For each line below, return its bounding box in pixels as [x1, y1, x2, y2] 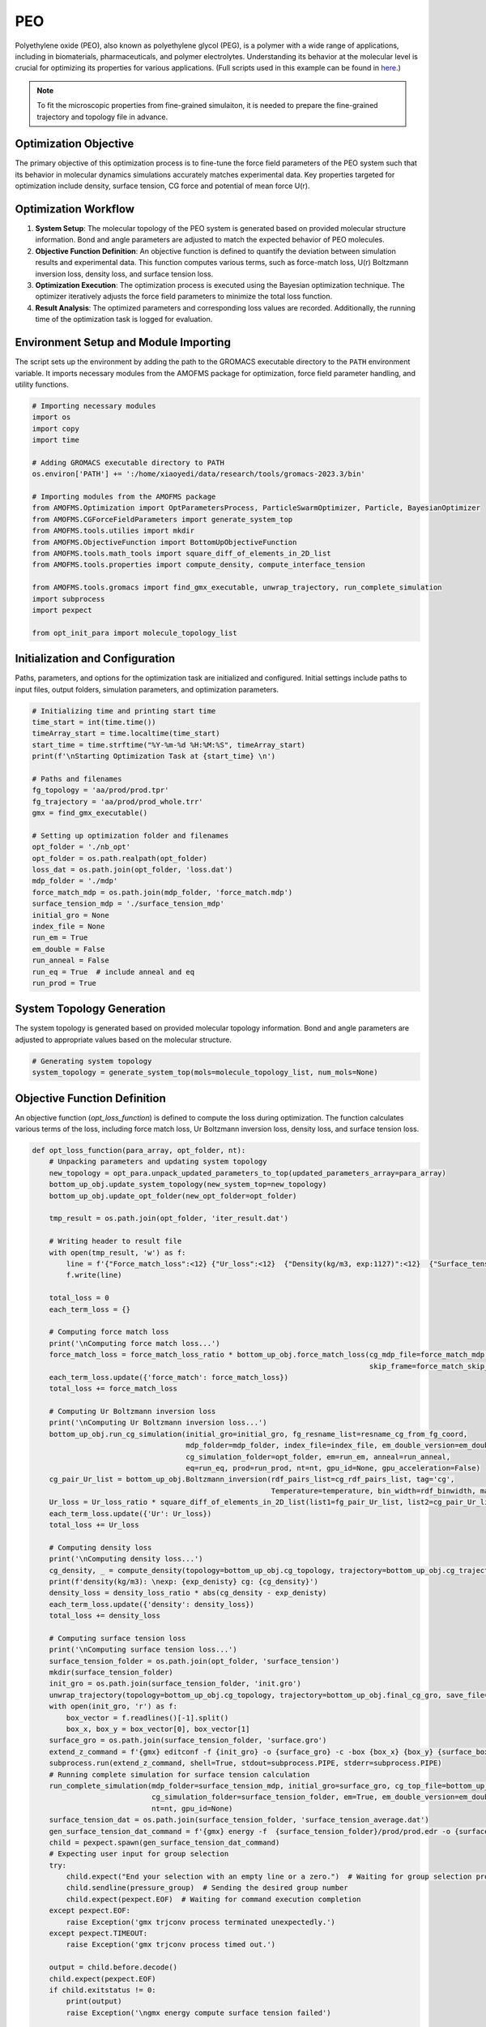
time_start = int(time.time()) [32, 718, 157, 726]
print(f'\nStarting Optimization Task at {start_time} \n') [32, 752, 276, 761]
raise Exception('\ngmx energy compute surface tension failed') [66, 2008, 331, 2017]
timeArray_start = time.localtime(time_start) [32, 729, 220, 738]
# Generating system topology [32, 1056, 152, 1065]
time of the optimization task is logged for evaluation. [35, 315, 213, 324]
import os [32, 413, 71, 422]
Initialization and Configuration [15, 652, 176, 666]
